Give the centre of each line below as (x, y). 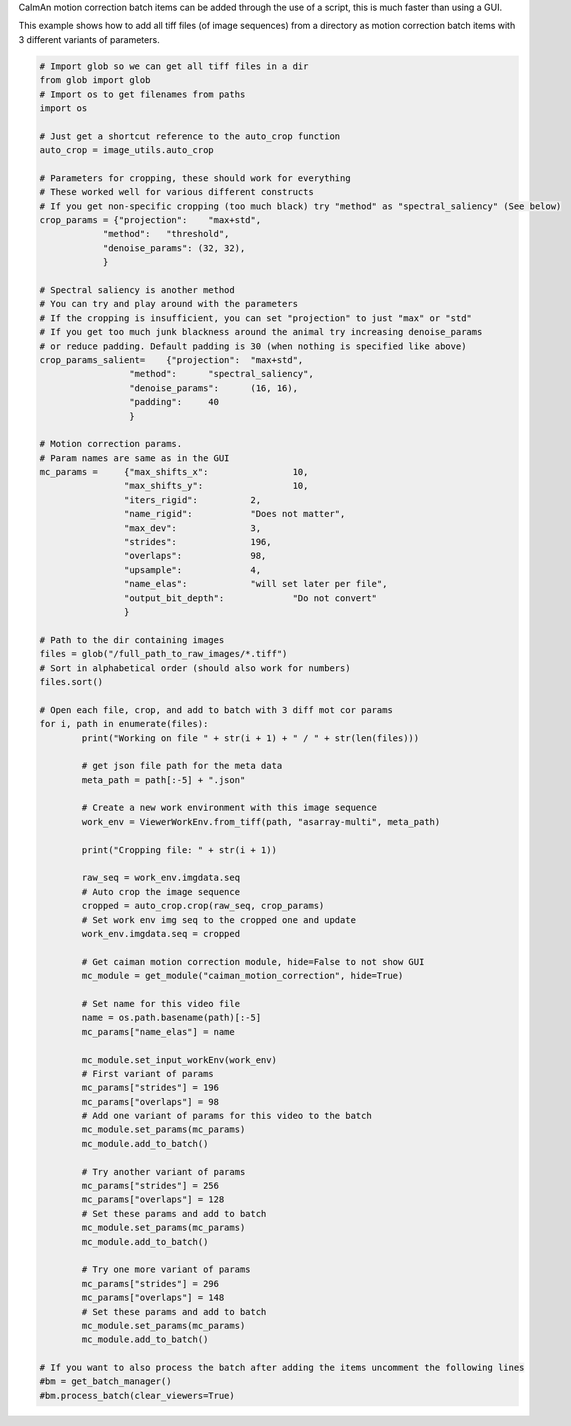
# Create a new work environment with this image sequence (229, 808)
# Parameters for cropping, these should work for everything (195, 178)
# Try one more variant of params (166, 1269)
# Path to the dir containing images (132, 639)
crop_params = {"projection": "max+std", (150, 220)
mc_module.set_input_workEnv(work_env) (179, 1059)
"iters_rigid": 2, (192, 499)
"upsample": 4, (192, 569)
